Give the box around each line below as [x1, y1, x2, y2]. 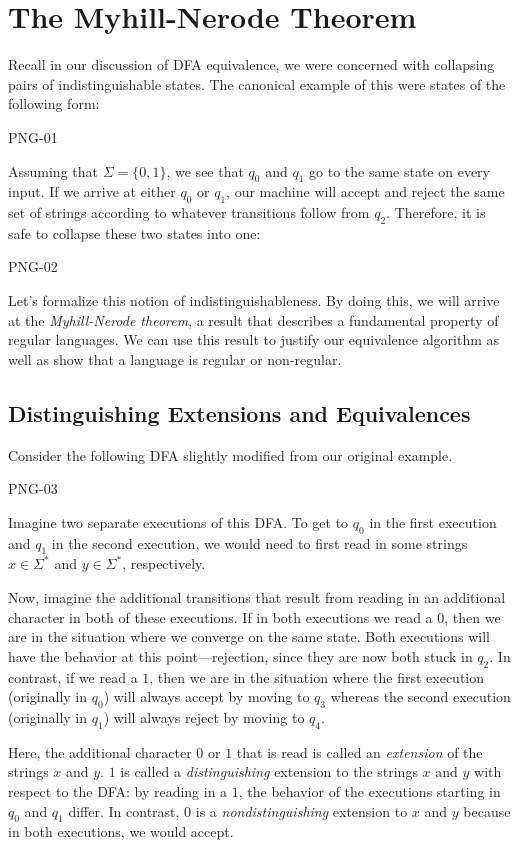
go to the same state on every [309, 160, 490, 181]
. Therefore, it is [386, 202, 486, 223]
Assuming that [8, 160, 98, 181]
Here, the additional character [8, 741, 192, 762]
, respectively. [122, 553, 206, 574]
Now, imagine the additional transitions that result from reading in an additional [8, 587, 506, 608]
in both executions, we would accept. [8, 821, 234, 842]
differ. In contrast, [68, 800, 180, 821]
